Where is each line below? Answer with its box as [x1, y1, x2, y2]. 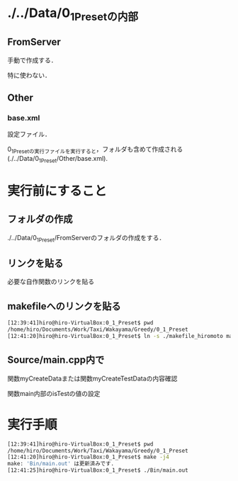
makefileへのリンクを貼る [7, 300, 121, 312]
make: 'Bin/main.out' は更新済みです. [7, 460, 115, 468]
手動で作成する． [7, 55, 57, 64]
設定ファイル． [7, 130, 51, 139]
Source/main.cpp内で [7, 354, 105, 366]
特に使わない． [7, 71, 51, 79]
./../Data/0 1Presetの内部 [7, 5, 139, 23]
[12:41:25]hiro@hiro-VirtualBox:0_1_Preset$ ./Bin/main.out [7, 467, 189, 474]
